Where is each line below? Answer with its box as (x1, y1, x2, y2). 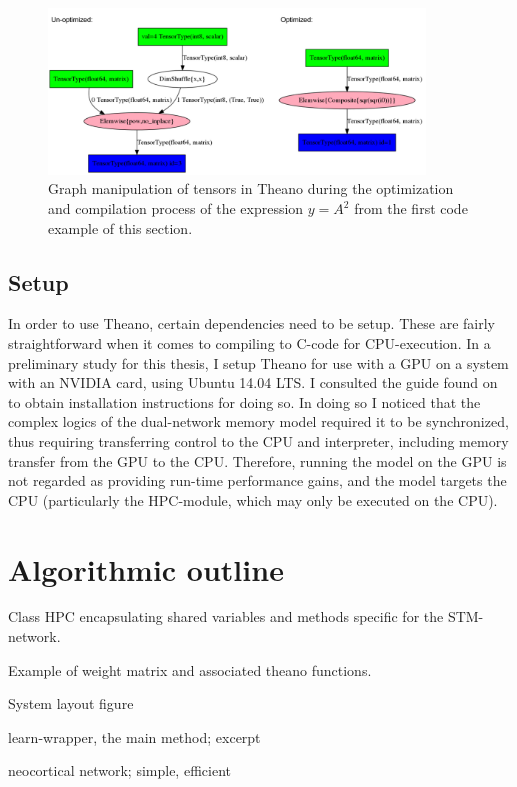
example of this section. (48, 217, 193, 238)
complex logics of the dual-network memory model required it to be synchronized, (8, 411, 509, 432)
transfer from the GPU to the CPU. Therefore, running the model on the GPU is (8, 450, 507, 471)
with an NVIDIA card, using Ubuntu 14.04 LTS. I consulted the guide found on (8, 372, 498, 393)
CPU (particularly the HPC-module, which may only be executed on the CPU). (8, 489, 498, 510)
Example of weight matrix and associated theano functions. (8, 659, 372, 680)
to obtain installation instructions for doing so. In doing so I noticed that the (8, 391, 481, 412)
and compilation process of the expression (48, 198, 304, 218)
